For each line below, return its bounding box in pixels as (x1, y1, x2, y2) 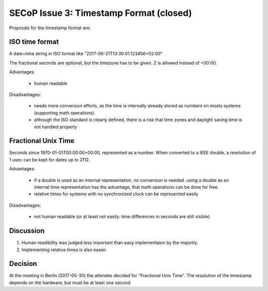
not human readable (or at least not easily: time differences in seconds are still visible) (34, 214, 210, 219)
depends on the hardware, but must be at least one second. (9, 280, 132, 286)
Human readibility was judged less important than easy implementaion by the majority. (21, 240, 199, 246)
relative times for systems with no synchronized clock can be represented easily (34, 191, 199, 197)
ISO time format (9, 38, 59, 46)
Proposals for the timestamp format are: (9, 25, 91, 31)
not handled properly (34, 124, 77, 130)
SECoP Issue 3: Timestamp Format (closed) (9, 7, 192, 18)
